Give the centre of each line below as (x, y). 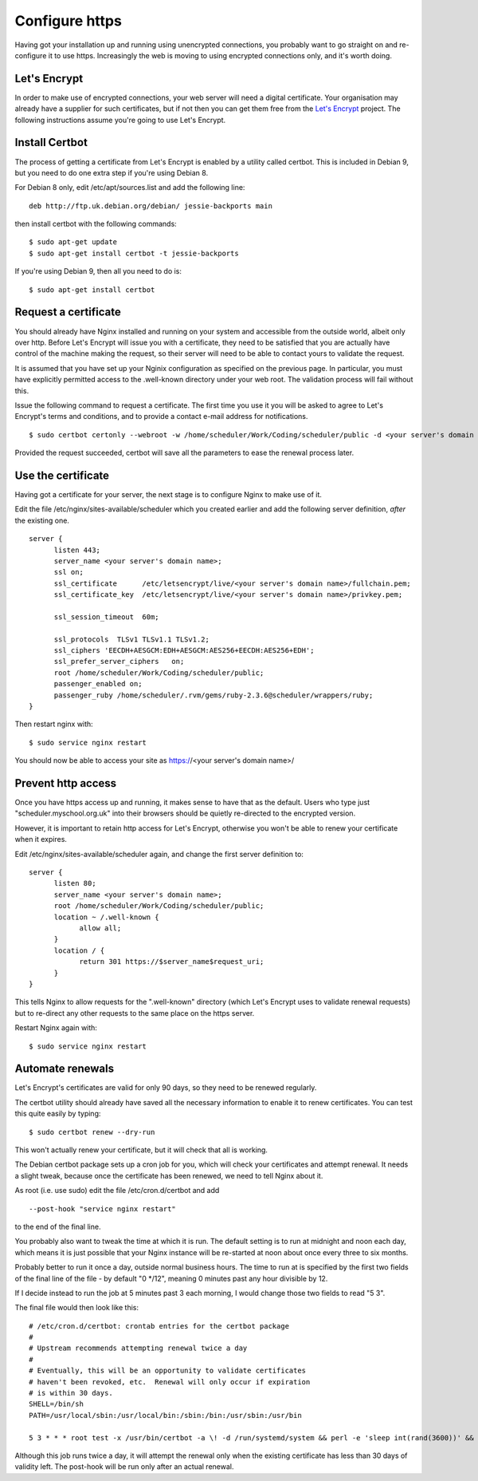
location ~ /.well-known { (106, 917)
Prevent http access (66, 783)
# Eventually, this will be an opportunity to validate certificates (168, 1371)
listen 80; (75, 883)
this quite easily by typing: (58, 1114)
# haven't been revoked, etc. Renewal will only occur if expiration (170, 1382)
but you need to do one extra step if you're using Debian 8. (112, 172)
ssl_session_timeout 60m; (106, 617)
